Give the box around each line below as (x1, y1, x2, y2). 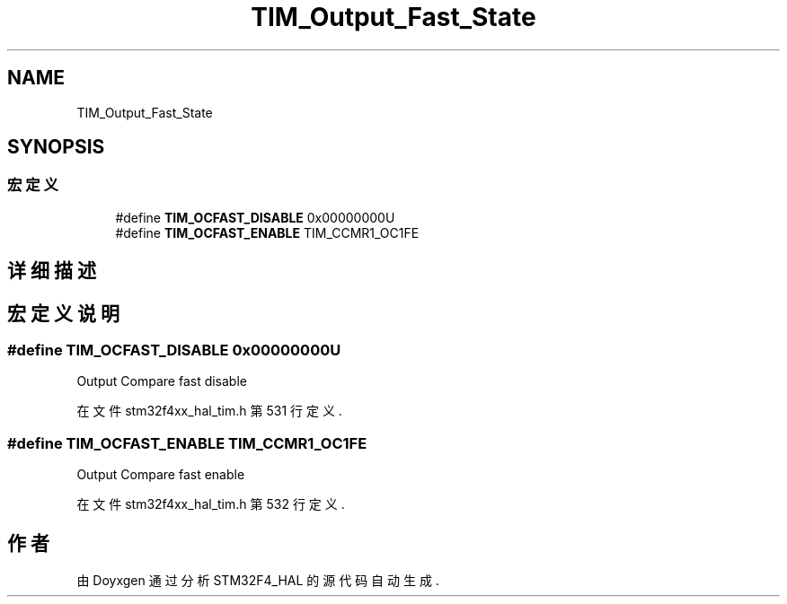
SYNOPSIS (7, 136, 105, 159)
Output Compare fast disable (76, 373, 247, 390)
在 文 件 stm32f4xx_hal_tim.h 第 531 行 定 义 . (76, 403, 342, 419)
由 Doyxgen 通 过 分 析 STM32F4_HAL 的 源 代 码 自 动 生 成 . (76, 573, 439, 589)
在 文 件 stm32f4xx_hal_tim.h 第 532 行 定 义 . (76, 496, 345, 512)
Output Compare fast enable (76, 467, 245, 483)
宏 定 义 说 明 (7, 302, 119, 325)
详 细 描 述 (7, 259, 96, 283)
